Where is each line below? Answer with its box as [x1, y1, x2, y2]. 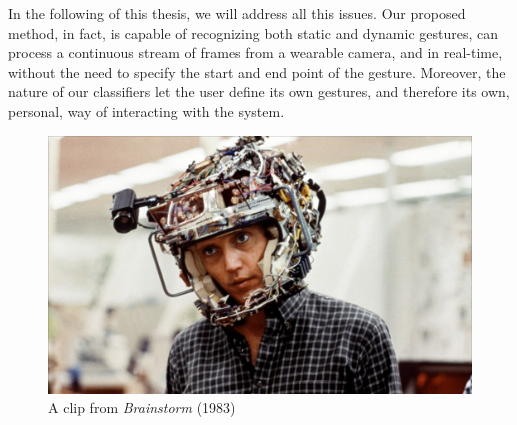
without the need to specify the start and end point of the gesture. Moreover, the [8, 61, 506, 82]
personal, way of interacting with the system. [8, 100, 285, 121]
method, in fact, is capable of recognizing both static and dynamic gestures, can [8, 22, 498, 43]
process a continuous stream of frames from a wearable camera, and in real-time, [8, 42, 503, 63]
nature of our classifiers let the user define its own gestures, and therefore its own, [8, 81, 510, 102]
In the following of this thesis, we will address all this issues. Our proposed [8, 3, 466, 23]
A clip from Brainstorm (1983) [48, 397, 236, 418]
